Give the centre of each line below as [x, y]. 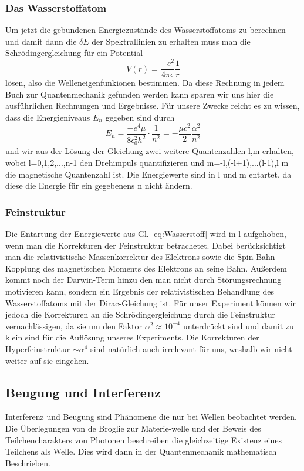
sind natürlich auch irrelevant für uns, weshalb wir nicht [191, 348]
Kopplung [23, 268]
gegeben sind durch [140, 117]
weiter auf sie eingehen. [47, 360]
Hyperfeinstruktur [38, 348]
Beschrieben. [28, 462]
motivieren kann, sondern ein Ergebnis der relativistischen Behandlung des [140, 291]
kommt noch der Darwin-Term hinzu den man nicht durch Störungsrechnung [143, 280]
